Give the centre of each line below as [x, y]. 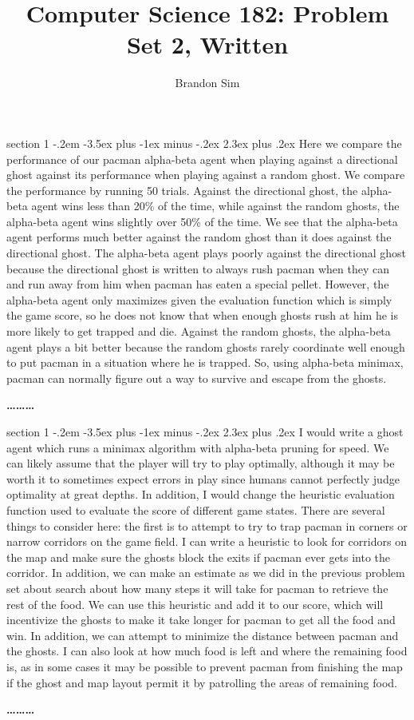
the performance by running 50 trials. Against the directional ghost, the [182, 190]
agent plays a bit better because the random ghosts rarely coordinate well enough [206, 346]
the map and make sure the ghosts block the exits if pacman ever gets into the [199, 557]
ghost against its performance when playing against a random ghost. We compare [206, 175]
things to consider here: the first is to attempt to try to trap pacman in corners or [207, 525]
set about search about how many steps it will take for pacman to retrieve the [197, 588]
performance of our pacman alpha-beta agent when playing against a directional [202, 159]
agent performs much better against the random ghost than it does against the [199, 237]
